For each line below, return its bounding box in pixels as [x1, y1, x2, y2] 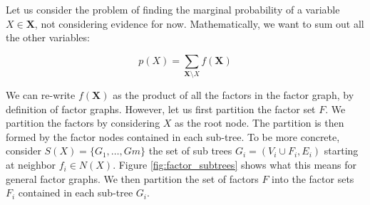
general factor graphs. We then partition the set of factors [6, 171, 259, 186]
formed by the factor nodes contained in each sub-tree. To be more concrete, [6, 129, 340, 144]
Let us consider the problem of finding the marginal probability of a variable [6, 2, 340, 16]
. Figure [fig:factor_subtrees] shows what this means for [113, 157, 357, 172]
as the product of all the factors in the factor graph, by [113, 88, 354, 102]
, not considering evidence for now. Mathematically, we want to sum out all [34, 16, 364, 31]
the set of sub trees [148, 143, 232, 158]
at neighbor [6, 157, 56, 172]
